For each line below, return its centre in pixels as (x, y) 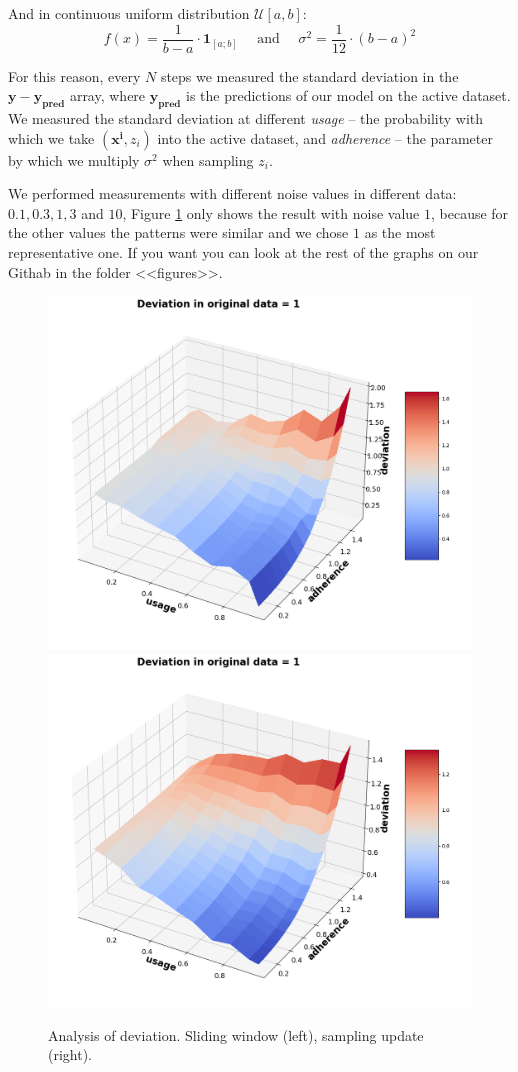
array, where (107, 95)
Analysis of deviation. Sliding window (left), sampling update (236, 1034)
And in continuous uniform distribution (129, 13)
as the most (400, 232)
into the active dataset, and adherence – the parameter (325, 137)
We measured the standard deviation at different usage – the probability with (246, 118)
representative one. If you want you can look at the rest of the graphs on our (243, 252)
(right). (70, 1054)
